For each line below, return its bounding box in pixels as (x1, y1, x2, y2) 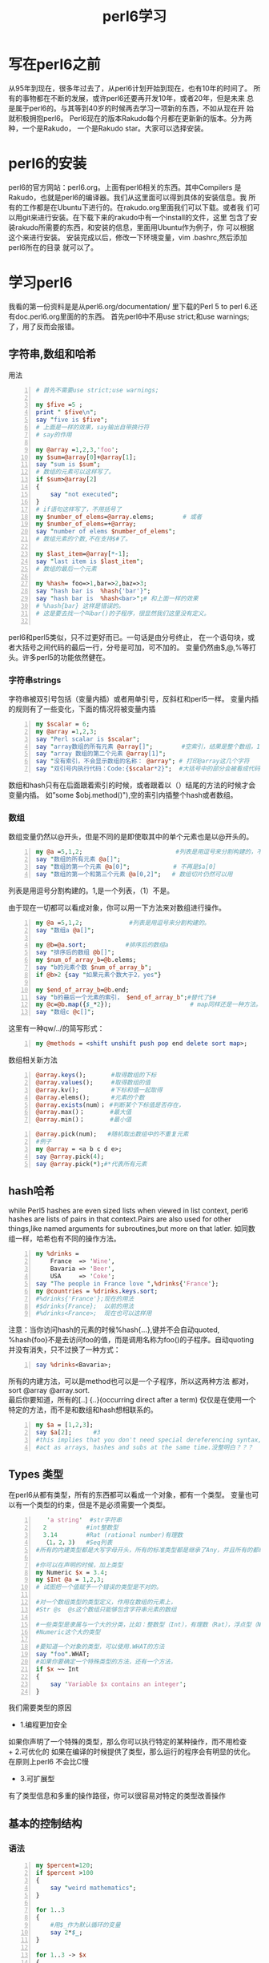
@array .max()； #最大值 (35, 1108, 132, 1116)
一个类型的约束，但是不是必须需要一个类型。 (22, 1500, 170, 1510)
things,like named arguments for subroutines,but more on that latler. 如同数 (8, 1224, 255, 1233)
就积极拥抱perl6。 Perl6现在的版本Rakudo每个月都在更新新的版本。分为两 (8, 113, 252, 123)
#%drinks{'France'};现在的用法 (35, 1294, 134, 1302)
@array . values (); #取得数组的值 (35, 1078, 151, 1086)
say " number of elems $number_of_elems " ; (35, 528, 176, 536)
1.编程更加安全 (19, 1720, 68, 1730)
